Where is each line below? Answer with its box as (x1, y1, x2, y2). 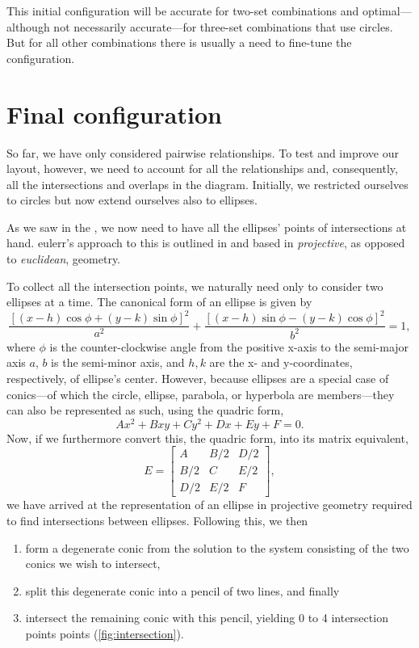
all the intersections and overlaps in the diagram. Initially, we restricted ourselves (6, 175, 409, 192)
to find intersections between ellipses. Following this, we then (6, 512, 308, 529)
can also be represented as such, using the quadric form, (6, 402, 284, 419)
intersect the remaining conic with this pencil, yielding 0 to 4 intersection (25, 609, 388, 626)
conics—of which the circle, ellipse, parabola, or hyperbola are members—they (6, 385, 395, 402)
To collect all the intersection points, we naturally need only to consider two (6, 277, 383, 294)
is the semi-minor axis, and (51, 354, 185, 371)
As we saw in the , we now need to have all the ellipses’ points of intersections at (6, 218, 407, 235)
